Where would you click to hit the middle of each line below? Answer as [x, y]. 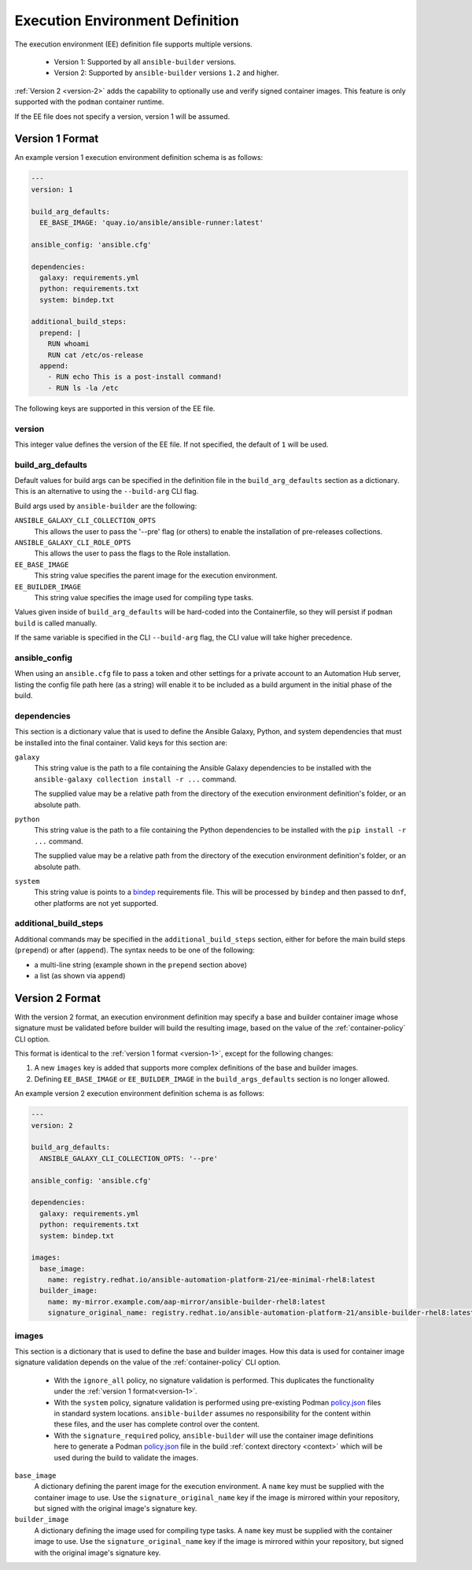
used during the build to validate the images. [126, 1457]
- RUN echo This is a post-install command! [135, 377]
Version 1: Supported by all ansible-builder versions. [145, 61]
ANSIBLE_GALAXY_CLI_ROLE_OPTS [73, 543]
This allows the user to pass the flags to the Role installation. [133, 553]
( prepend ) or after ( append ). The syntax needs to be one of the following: [135, 950]
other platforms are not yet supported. [96, 903]
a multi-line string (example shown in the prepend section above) [141, 964]
